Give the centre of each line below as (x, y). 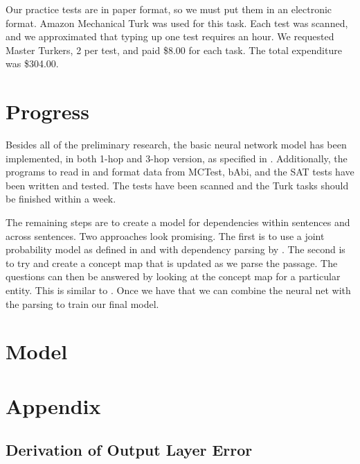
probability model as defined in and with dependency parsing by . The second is (175, 249)
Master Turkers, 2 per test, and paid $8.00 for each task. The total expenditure (174, 50)
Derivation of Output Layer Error (129, 450)
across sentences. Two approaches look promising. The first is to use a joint (165, 235)
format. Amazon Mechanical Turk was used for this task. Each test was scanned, (177, 23)
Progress (47, 111)
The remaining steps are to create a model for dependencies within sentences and (178, 222)
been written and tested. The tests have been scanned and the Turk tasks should (177, 185)
